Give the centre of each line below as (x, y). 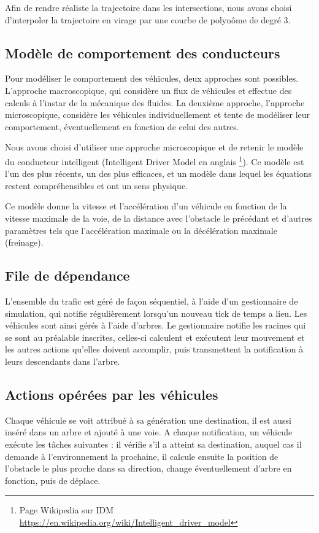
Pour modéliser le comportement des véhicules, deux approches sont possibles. (152, 78)
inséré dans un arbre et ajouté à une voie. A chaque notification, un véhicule (149, 432)
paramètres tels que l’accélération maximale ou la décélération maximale (141, 230)
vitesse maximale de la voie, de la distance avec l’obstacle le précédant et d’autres (159, 218)
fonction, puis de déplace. (53, 480)
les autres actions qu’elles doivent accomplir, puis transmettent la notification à (154, 349)
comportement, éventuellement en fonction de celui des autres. (122, 126)
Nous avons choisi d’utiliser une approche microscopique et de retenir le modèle (154, 147)
